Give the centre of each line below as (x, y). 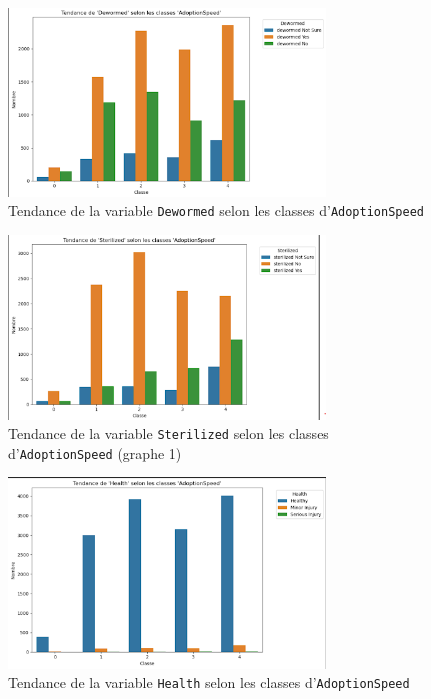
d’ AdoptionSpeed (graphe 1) (95, 452)
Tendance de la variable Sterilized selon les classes (168, 433)
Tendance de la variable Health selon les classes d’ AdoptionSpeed (209, 682)
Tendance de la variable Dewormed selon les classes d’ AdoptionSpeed (216, 210)
